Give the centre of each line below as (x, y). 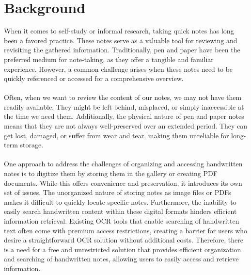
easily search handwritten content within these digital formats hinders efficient (120, 211)
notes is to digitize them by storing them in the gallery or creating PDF (111, 173)
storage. (32, 145)
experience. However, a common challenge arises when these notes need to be (118, 69)
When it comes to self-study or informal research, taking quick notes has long (119, 31)
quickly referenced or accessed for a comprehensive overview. (94, 78)
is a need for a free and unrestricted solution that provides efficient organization (123, 249)
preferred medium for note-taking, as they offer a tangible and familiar (109, 59)
